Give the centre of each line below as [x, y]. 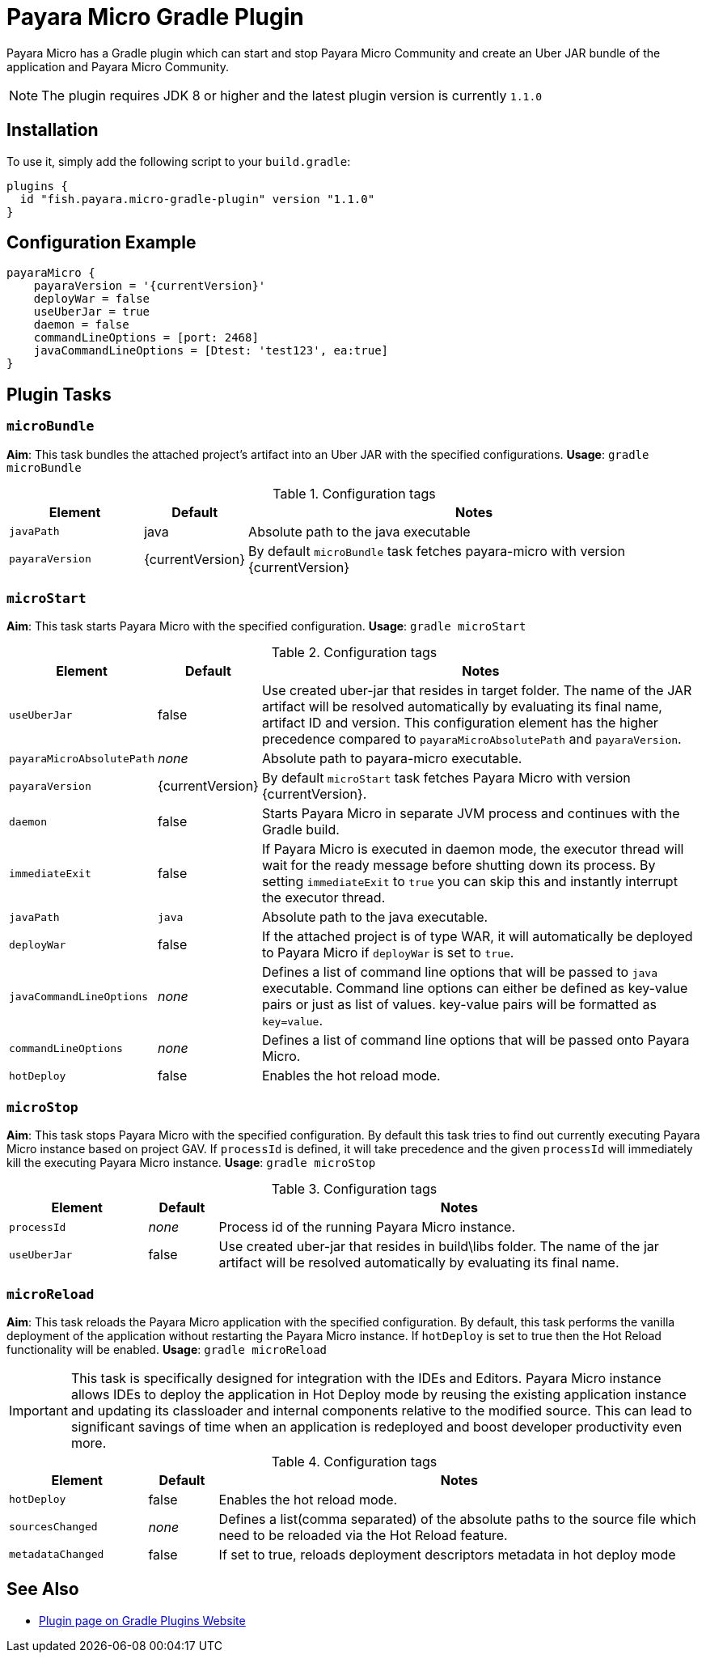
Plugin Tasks [59, 394]
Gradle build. [300, 830]
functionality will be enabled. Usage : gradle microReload [167, 1349]
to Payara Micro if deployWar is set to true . [388, 953]
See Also [43, 1589]
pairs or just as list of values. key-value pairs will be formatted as [459, 1005]
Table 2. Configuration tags [354, 653]
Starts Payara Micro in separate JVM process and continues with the [471, 814]
